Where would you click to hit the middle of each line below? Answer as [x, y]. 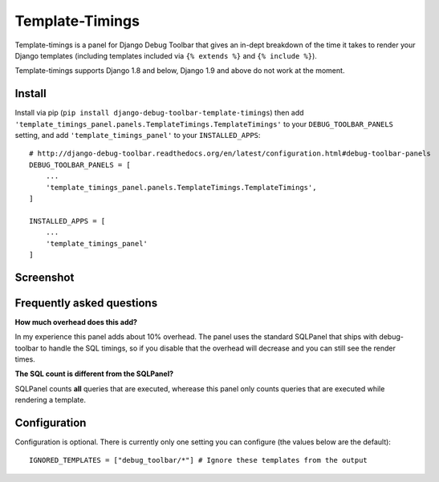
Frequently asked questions [86, 303]
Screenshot [45, 277]
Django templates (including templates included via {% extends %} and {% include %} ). [166, 55]
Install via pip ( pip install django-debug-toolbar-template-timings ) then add [159, 113]
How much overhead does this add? [76, 322]
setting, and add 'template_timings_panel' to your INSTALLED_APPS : [138, 136]
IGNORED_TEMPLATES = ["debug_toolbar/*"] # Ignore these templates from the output [199, 460]
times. [25, 359]
